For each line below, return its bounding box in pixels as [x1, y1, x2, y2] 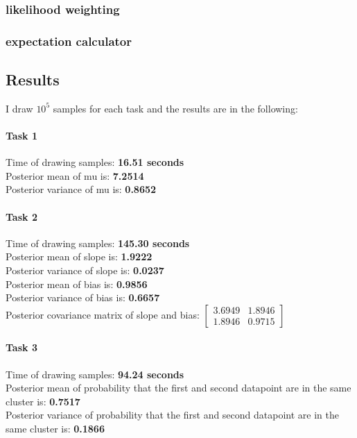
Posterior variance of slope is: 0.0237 [6, 263, 164, 278]
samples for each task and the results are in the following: [53, 101, 298, 115]
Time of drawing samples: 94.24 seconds [6, 367, 184, 381]
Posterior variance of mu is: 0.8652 [6, 182, 157, 196]
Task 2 [6, 209, 37, 224]
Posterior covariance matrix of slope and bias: [6, 307, 200, 321]
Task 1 [6, 128, 37, 143]
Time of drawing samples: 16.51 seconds [6, 155, 184, 169]
